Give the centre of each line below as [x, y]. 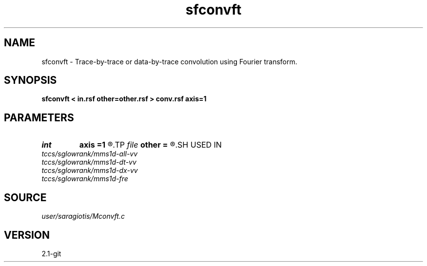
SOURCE [25, 197]
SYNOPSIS [30, 80]
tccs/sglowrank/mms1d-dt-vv [89, 162]
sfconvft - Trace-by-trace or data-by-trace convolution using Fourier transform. [169, 61]
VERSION [27, 235]
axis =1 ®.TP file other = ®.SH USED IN [150, 145]
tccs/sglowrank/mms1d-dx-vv [90, 171]
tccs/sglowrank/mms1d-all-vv [90, 154]
